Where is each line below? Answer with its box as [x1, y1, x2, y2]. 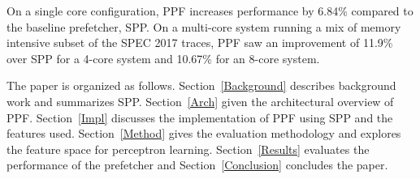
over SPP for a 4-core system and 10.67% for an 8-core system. [6, 49, 320, 66]
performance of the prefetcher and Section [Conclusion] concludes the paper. [6, 156, 388, 173]
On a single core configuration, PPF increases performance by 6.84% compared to [6, 2, 414, 19]
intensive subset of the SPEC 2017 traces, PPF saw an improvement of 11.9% [6, 34, 393, 51]
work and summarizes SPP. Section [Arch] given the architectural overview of [6, 92, 394, 109]
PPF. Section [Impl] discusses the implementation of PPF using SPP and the [6, 109, 393, 126]
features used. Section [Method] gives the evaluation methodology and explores [6, 125, 401, 142]
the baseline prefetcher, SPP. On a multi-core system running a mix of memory [6, 18, 401, 35]
